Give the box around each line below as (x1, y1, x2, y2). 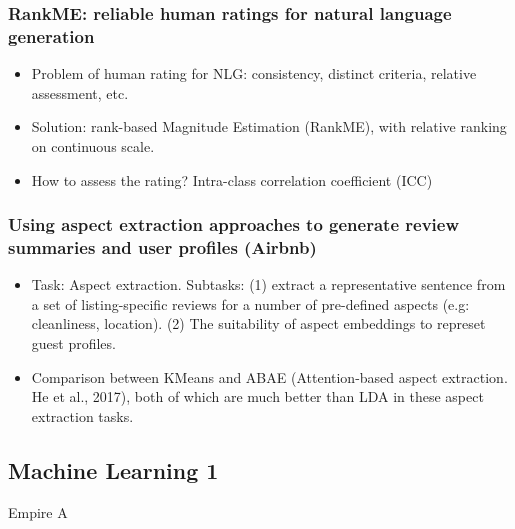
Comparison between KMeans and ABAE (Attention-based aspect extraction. (31, 366, 508, 387)
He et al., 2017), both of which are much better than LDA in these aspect (31, 386, 484, 407)
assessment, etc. (31, 82, 129, 103)
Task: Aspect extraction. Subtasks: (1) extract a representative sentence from (31, 274, 506, 295)
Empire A (8, 501, 68, 522)
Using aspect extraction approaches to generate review (8, 212, 460, 237)
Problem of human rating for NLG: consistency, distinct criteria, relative (31, 63, 477, 84)
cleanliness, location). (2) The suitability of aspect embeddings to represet (31, 313, 486, 334)
